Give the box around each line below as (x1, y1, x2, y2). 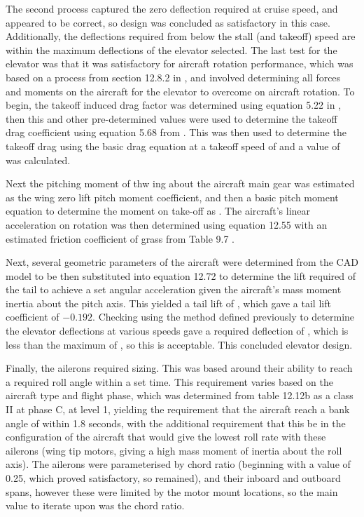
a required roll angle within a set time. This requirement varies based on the (6, 374, 333, 389)
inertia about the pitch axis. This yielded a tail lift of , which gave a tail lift (6, 295, 331, 310)
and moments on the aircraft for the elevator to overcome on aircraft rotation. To (6, 83, 355, 98)
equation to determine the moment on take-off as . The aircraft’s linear (6, 203, 311, 218)
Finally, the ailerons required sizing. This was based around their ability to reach (6, 361, 353, 375)
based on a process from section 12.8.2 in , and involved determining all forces (6, 69, 341, 84)
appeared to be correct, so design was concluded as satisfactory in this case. (6, 15, 330, 29)
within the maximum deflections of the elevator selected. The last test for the (6, 42, 337, 57)
